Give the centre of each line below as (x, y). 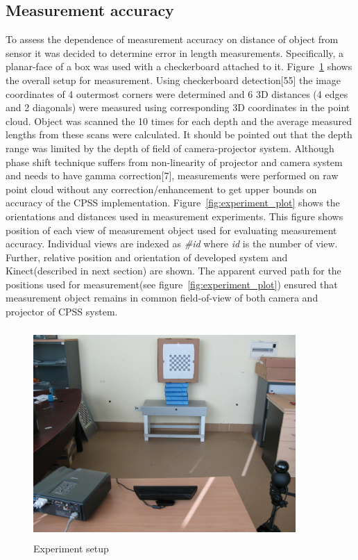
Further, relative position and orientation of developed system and (147, 257)
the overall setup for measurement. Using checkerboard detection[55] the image (173, 80)
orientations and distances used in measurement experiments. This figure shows (174, 216)
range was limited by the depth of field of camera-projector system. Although (170, 148)
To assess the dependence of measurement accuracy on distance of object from (172, 39)
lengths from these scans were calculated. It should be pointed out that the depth (179, 134)
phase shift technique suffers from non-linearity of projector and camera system (174, 162)
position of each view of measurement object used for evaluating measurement (171, 230)
